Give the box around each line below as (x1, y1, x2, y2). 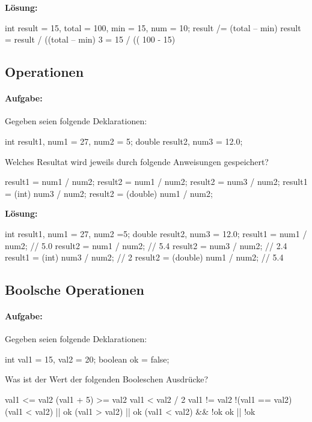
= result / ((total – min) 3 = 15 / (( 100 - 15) (5, 33, 176, 46)
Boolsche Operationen (5, 280, 144, 299)
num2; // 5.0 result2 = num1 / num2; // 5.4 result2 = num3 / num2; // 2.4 (5, 239, 287, 252)
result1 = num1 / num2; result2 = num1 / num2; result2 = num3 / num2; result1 (5, 175, 308, 188)
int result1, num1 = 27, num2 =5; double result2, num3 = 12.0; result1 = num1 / (5, 227, 307, 240)
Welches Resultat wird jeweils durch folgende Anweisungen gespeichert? (5, 155, 269, 167)
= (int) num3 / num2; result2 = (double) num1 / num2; (5, 187, 213, 199)
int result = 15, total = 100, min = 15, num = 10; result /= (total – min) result (5, 21, 301, 34)
